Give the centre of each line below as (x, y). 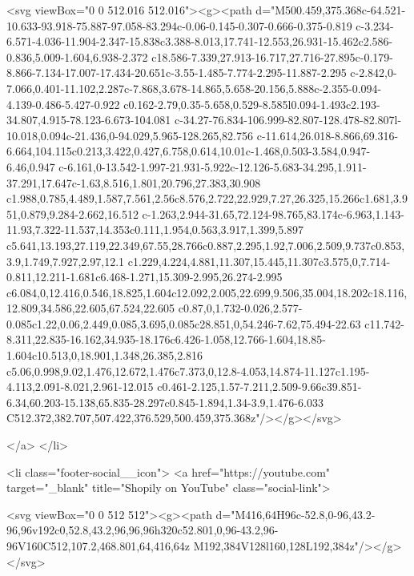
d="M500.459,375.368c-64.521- (331, 10)
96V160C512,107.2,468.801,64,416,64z (98, 546)
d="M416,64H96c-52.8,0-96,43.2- (295, 514)
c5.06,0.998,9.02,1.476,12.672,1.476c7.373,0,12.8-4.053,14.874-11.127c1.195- (188, 371)
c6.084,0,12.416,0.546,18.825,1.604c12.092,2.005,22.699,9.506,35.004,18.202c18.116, (207, 292)
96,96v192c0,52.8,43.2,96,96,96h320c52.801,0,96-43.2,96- (143, 530)
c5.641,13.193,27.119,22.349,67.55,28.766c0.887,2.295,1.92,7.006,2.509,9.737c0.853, (206, 245)
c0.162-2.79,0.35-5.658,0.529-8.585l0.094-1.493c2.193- (252, 104)
